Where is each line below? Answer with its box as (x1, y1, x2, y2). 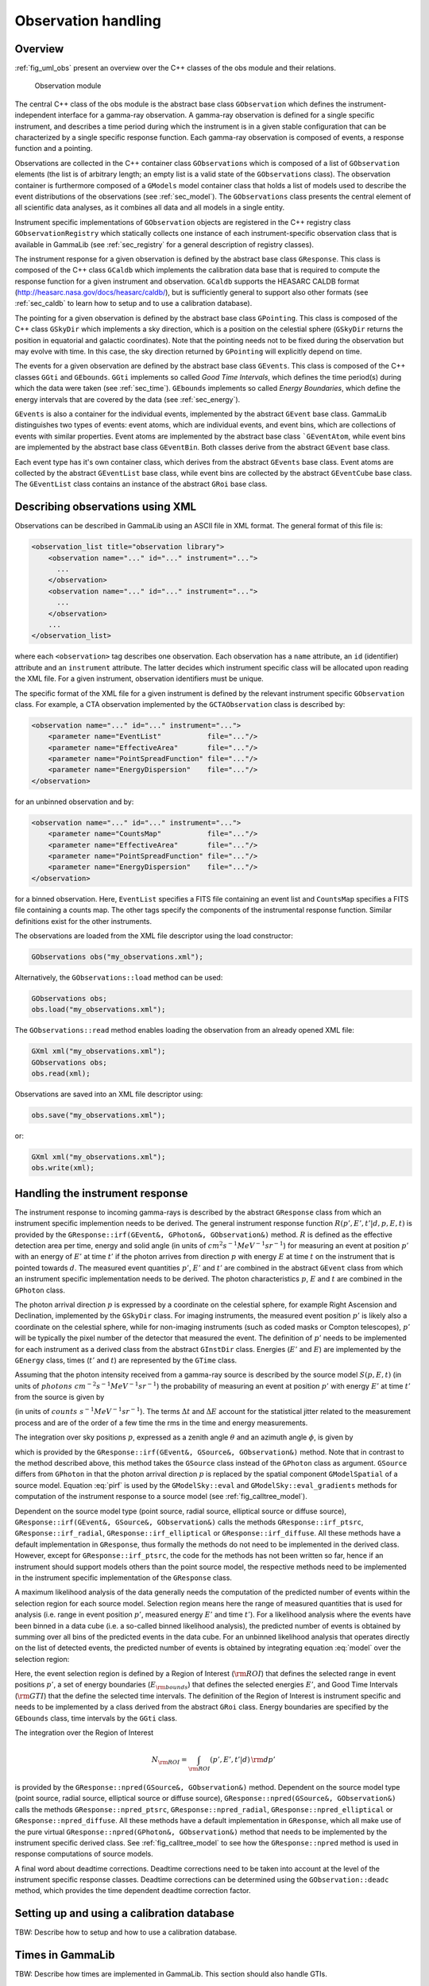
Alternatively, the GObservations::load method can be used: (14, 972, 223, 982)
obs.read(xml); (31, 1069, 91, 1078)
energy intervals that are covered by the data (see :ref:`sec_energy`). (14, 394, 241, 404)
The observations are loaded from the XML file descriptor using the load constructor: (14, 930, 293, 941)
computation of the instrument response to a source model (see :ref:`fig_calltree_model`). (14, 1492, 307, 1501)
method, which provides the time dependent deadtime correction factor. (14, 1886, 251, 1895)
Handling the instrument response (14, 1186, 188, 1200)
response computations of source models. (14, 1849, 154, 1859)
